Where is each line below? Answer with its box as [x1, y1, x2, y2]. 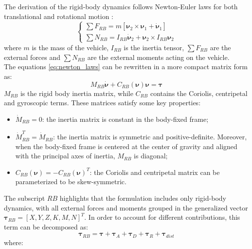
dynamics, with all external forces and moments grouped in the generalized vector [4, 202, 248, 212]
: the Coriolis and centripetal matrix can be [90, 167, 220, 177]
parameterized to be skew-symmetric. [15, 176, 126, 187]
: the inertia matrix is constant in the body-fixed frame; [42, 114, 209, 124]
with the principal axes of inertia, [15, 151, 115, 161]
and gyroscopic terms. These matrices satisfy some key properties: [4, 97, 201, 108]
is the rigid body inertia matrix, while [20, 88, 133, 98]
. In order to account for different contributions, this [84, 212, 240, 222]
